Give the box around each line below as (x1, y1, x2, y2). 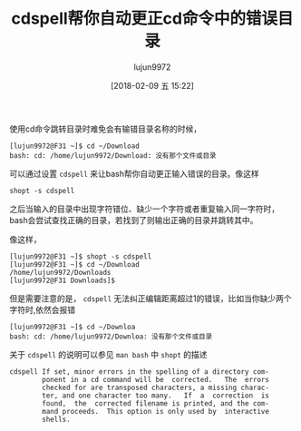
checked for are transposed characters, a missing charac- (42, 383, 270, 392)
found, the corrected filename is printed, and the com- (42, 398, 270, 408)
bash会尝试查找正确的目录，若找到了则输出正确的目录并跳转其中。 (9, 214, 258, 225)
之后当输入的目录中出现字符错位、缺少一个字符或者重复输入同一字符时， (9, 203, 279, 214)
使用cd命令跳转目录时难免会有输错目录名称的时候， (9, 123, 202, 134)
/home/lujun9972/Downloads (9, 268, 112, 277)
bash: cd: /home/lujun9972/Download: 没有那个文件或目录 (9, 151, 217, 160)
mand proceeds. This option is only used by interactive (42, 407, 270, 416)
